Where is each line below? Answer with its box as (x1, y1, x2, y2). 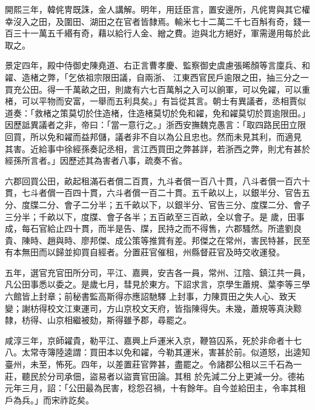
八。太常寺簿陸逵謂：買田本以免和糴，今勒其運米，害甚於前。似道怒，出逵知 (5, 346, 310, 358)
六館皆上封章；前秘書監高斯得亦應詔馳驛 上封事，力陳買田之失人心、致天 (5, 290, 296, 303)
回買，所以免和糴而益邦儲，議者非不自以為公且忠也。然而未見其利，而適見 (5, 130, 302, 143)
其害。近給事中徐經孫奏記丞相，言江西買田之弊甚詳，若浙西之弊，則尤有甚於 (5, 142, 310, 155)
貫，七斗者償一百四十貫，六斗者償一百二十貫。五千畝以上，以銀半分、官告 (5, 186, 302, 199)
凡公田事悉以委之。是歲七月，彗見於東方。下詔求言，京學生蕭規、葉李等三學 (5, 278, 310, 291)
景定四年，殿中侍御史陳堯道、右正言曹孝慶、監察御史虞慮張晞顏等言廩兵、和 (5, 59, 310, 72)
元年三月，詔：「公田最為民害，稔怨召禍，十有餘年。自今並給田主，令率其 (5, 381, 297, 394)
